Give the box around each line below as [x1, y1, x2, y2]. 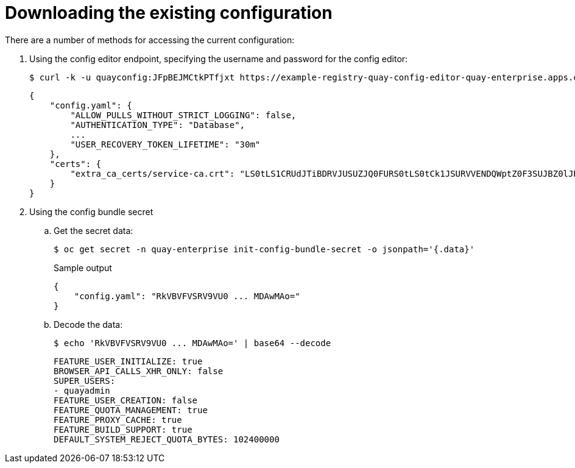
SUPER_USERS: [54, 375, 116, 386]
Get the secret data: [54, 225, 133, 236]
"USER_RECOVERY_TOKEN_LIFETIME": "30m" [70, 139, 261, 149]
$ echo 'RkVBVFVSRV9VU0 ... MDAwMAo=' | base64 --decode [54, 338, 331, 348]
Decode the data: [54, 319, 123, 330]
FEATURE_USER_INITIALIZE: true [54, 356, 203, 366]
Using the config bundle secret [29, 206, 153, 217]
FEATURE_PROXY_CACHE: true [54, 414, 182, 425]
